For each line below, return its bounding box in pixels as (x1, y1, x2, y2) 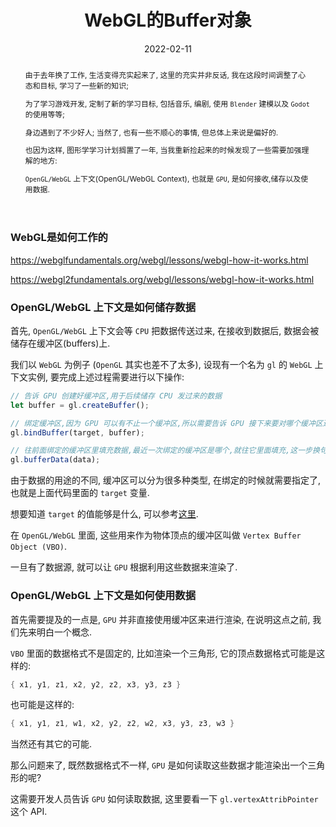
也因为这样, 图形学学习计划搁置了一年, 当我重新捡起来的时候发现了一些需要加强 (24, 145, 302, 156)
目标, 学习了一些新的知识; (39, 80, 129, 91)
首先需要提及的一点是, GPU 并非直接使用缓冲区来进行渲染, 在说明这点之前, (10, 613, 311, 625)
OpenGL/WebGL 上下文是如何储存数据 (10, 300, 197, 314)
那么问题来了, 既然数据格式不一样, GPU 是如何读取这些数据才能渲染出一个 (10, 759, 308, 771)
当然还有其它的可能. (10, 738, 93, 750)
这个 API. (10, 806, 48, 818)
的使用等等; (24, 109, 65, 120)
